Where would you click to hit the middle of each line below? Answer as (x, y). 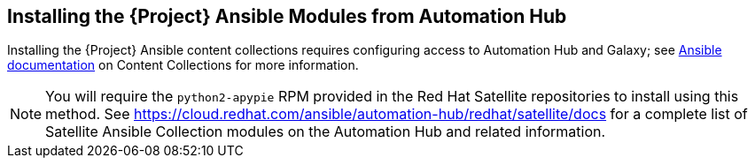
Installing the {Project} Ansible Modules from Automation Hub (287, 16)
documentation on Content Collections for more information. (183, 65)
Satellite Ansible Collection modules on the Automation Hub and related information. (326, 132)
